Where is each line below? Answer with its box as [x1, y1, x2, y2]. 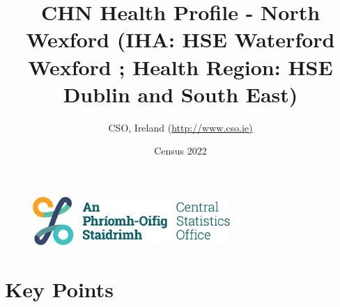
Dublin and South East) [63, 79, 298, 108]
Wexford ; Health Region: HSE [28, 52, 333, 81]
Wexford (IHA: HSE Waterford [26, 25, 335, 54]
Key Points [5, 274, 114, 303]
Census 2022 [154, 143, 207, 158]
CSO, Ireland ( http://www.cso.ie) [108, 120, 253, 134]
